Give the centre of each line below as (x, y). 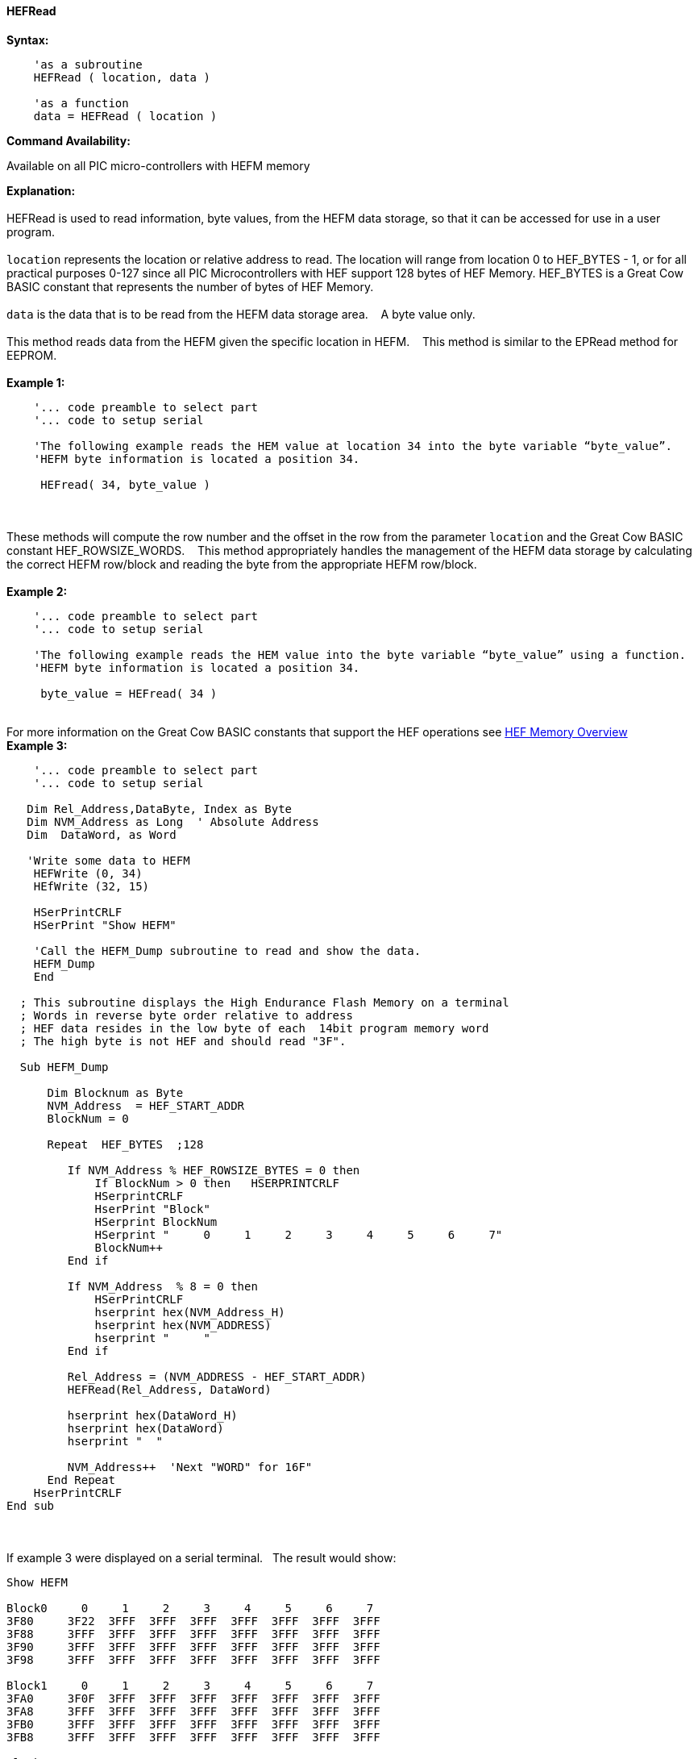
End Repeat (81, 1480)
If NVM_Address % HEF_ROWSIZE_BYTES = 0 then (214, 1170)
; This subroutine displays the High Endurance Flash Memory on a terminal (264, 1002)
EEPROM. (32, 355)
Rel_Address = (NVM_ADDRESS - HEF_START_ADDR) (217, 1376)
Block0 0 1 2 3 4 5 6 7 (190, 1608)
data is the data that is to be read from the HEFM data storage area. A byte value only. (241, 314)
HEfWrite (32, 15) (91, 886)
